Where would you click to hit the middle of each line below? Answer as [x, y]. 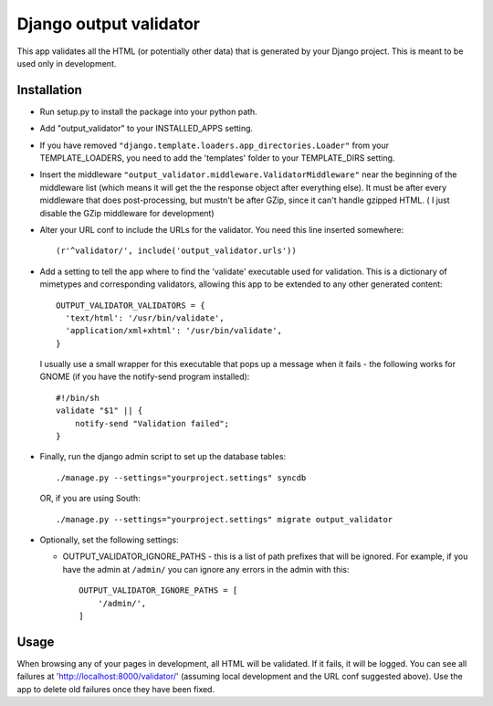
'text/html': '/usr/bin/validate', [145, 318]
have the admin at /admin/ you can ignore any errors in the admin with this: [206, 569]
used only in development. [67, 63]
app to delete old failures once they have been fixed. [115, 689]
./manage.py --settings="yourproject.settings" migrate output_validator [225, 519]
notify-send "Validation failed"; [152, 423]
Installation [49, 90]
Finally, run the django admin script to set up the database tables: [163, 457]
